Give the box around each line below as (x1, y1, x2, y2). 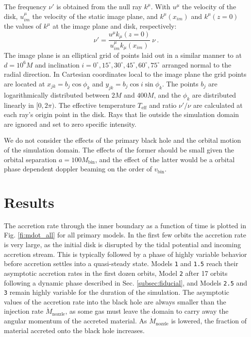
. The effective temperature (54, 100, 135, 110)
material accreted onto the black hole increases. (4, 325, 145, 335)
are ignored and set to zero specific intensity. (4, 118, 136, 129)
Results (4, 192, 54, 212)
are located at (4, 78, 45, 88)
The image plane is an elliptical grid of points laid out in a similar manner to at (4, 50, 242, 60)
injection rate (4, 306, 44, 316)
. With (151, 1, 170, 11)
